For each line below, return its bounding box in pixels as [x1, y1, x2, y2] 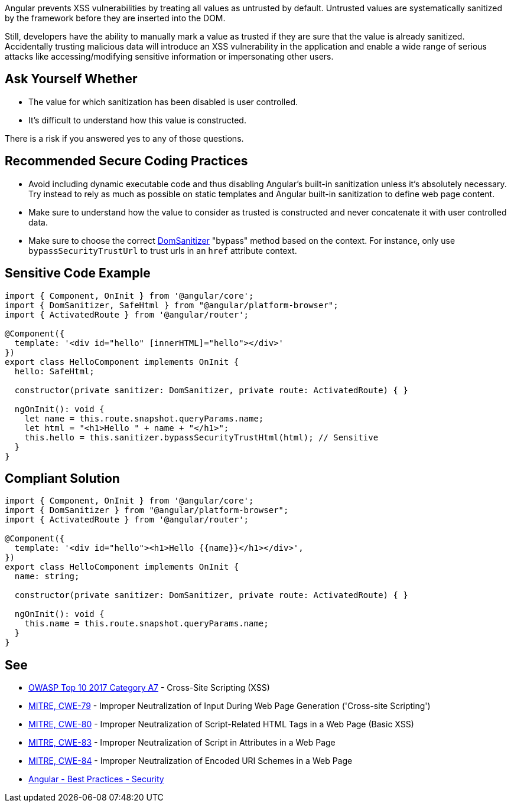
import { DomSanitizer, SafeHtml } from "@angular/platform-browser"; [5, 300, 339, 310]
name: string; [14, 571, 80, 581]
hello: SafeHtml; [14, 366, 95, 376]
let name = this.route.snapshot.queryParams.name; [24, 413, 264, 423]
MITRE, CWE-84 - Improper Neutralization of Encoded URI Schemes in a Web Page [28, 756, 353, 766]
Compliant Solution [5, 471, 120, 486]
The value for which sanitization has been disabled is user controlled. [28, 96, 298, 107]
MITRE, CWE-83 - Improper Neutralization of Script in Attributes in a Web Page [28, 737, 336, 748]
